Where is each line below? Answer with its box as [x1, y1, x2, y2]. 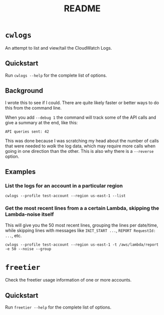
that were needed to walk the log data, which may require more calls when [5, 143, 156, 149]
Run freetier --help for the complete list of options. [5, 304, 112, 310]
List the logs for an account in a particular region [5, 182, 123, 189]
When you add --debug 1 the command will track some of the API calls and [5, 114, 157, 120]
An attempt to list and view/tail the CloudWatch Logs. [5, 45, 113, 51]
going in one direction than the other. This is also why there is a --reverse [5, 148, 154, 154]
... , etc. [5, 232, 22, 238]
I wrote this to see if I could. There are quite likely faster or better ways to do [5, 99, 159, 106]
